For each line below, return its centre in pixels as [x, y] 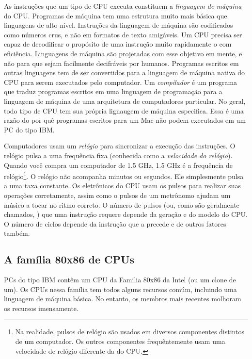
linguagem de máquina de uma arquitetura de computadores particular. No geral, [125, 101]
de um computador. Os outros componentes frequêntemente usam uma [120, 341]
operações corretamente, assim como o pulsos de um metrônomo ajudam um [117, 195]
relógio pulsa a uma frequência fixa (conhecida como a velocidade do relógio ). [118, 155]
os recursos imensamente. [41, 308]
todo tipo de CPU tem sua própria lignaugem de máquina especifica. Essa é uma [124, 110]
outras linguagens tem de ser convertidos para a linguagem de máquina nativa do [125, 73]
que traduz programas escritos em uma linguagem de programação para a [113, 91]
